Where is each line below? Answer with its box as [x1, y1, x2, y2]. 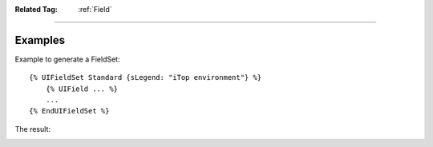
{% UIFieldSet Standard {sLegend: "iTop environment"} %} [29, 73, 262, 82]
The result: [14, 124, 51, 133]
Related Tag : [14, 5, 58, 14]
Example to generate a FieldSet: [14, 54, 120, 64]
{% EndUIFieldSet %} [29, 106, 110, 116]
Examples [14, 33, 66, 47]
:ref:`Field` [78, 5, 112, 14]
